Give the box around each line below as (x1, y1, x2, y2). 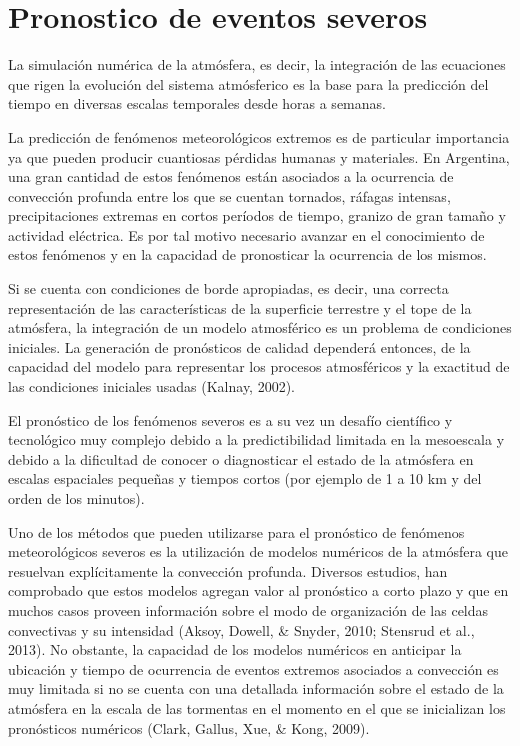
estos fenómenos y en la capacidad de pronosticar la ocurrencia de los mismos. (8, 244, 487, 265)
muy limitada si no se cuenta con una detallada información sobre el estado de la (8, 678, 504, 699)
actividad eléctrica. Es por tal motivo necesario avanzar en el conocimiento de (8, 224, 485, 245)
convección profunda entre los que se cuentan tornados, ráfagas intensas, (8, 185, 451, 206)
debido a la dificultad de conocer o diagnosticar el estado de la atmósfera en (8, 448, 474, 469)
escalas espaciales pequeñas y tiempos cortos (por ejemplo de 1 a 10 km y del (8, 468, 482, 489)
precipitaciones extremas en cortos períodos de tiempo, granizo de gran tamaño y (8, 205, 506, 226)
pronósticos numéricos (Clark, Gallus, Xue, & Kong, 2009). (8, 717, 370, 738)
